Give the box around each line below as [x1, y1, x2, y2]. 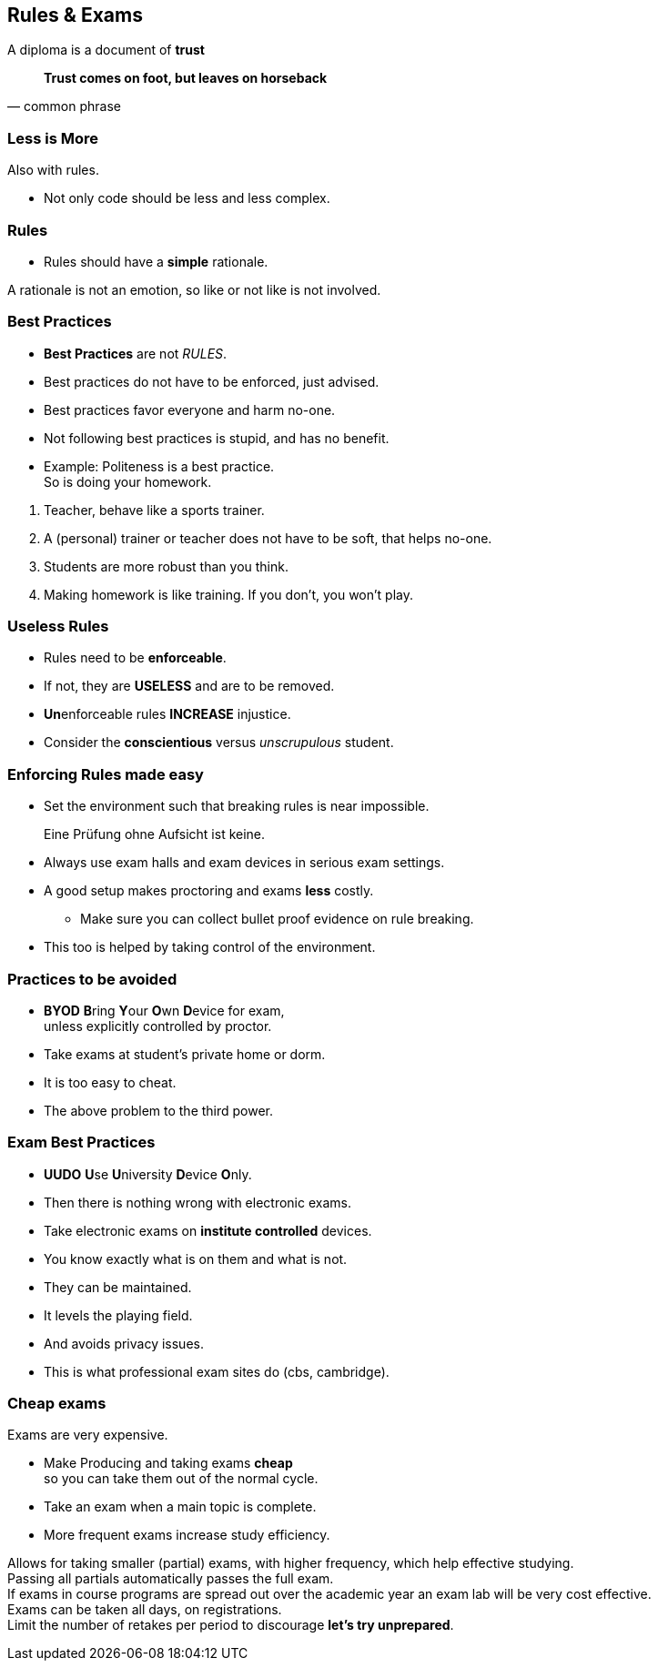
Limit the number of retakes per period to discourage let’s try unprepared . [7, 1617, 454, 1633]
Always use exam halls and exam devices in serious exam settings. [44, 854, 445, 871]
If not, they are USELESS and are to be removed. [44, 678, 335, 694]
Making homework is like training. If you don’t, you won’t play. [44, 586, 414, 602]
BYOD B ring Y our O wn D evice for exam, [44, 1002, 285, 1018]
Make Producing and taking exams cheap [44, 1455, 293, 1471]
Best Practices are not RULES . [44, 345, 228, 361]
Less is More [7, 128, 98, 147]
